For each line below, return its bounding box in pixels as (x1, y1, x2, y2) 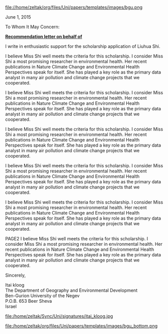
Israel (5, 303, 17, 309)
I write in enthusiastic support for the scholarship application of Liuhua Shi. (5, 43, 160, 49)
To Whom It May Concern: (5, 24, 60, 30)
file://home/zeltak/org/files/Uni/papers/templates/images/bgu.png (5, 5, 143, 10)
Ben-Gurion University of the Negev (5, 293, 80, 299)
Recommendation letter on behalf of (5, 34, 82, 39)
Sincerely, (5, 272, 26, 278)
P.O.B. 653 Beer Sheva (5, 298, 52, 304)
